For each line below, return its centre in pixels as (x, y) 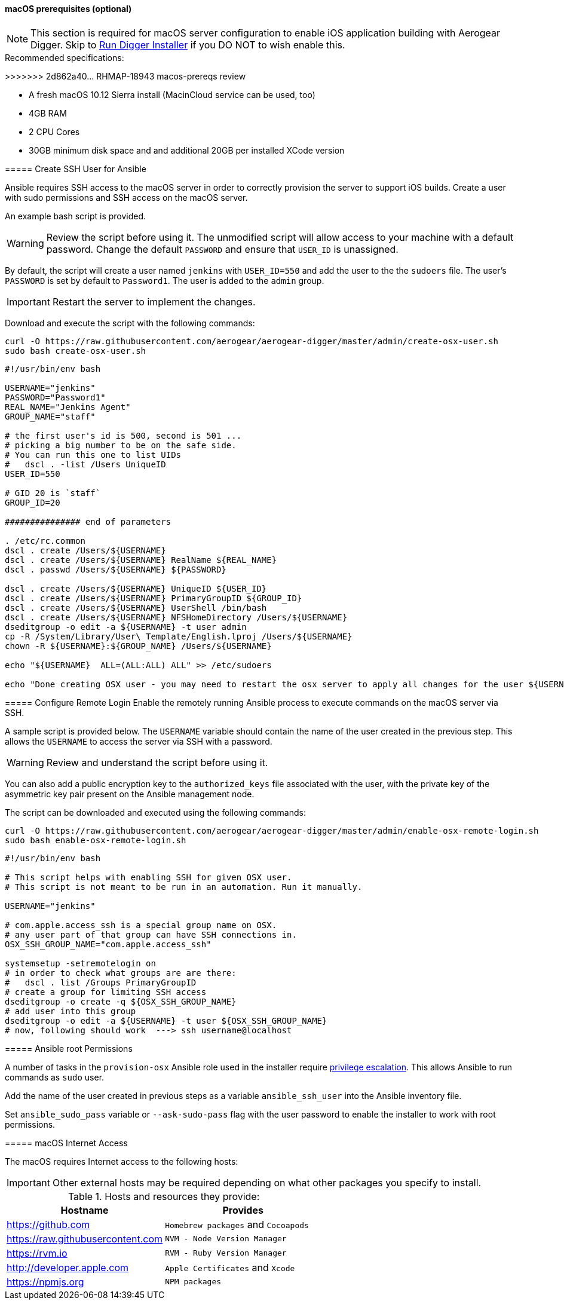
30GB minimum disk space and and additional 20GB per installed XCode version (187, 150)
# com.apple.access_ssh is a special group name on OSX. (141, 925)
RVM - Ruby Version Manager (226, 1253)
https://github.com (48, 1224)
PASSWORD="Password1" (55, 397)
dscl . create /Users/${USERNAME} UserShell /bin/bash (136, 607)
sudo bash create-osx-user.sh (76, 351)
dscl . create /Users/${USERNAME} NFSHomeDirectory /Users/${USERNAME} (176, 617)
